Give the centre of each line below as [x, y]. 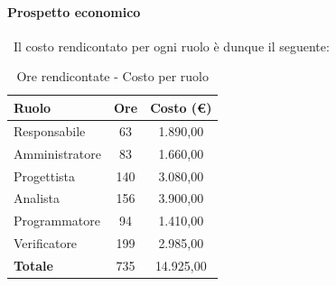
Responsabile [50, 130]
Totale [33, 265]
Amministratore [57, 153]
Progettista [44, 175]
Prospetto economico [74, 11]
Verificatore [46, 243]
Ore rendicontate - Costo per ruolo [112, 76]
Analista [37, 198]
